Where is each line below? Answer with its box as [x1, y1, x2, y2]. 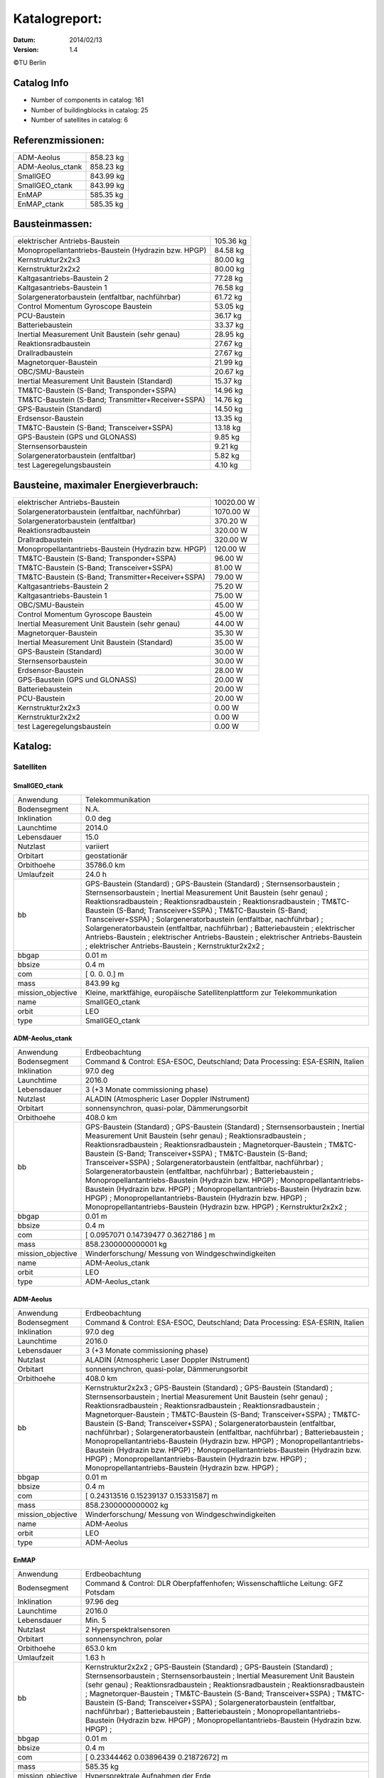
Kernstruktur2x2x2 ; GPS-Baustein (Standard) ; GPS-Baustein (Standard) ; [85, 1661, 334, 1671]
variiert [85, 841, 110, 851]
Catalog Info [13, 77, 69, 89]
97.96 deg [85, 1597, 119, 1607]
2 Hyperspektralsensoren [85, 1624, 171, 1634]
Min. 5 [85, 1615, 107, 1625]
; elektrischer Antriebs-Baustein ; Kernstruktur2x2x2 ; [85, 941, 265, 951]
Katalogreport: [13, 11, 102, 26]
